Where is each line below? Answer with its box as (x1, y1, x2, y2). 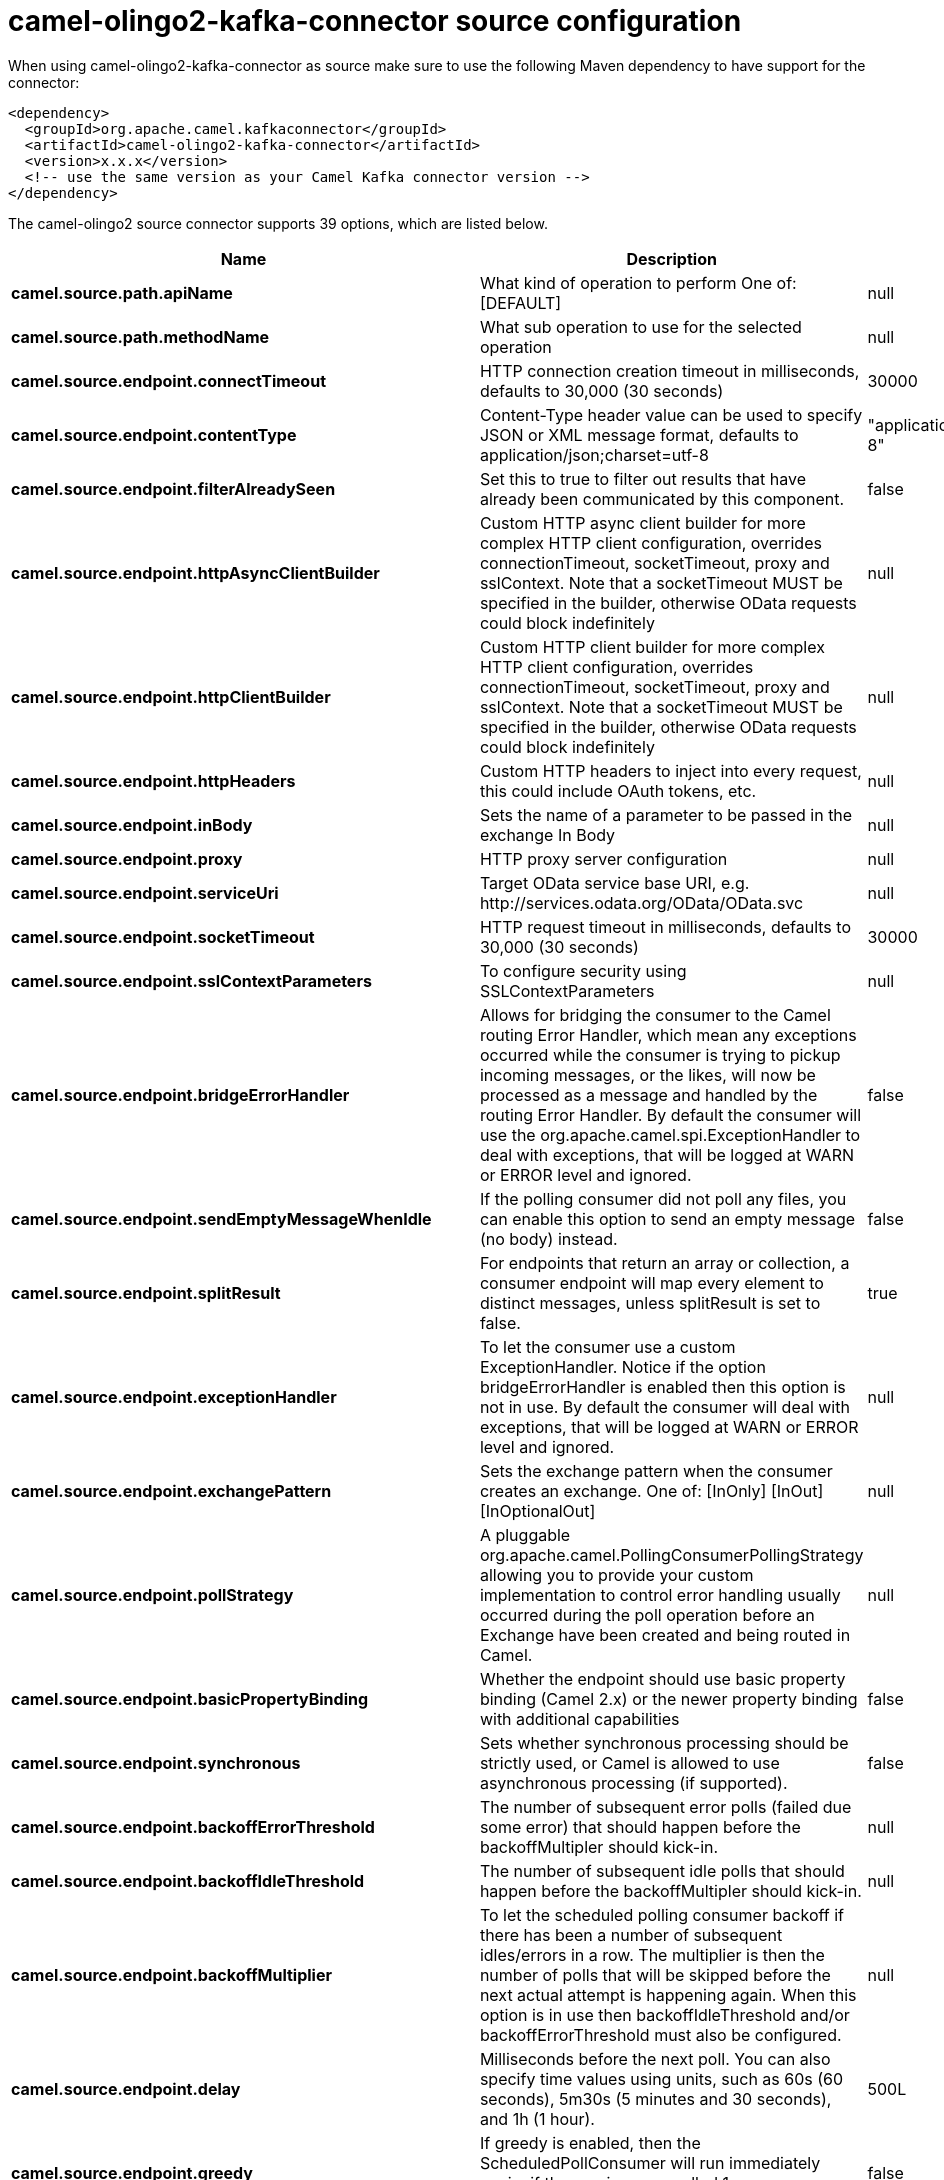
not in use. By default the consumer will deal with (479, 1396, 850, 1417)
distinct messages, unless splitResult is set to (479, 1292, 821, 1313)
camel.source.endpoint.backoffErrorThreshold (11, 1816, 375, 1837)
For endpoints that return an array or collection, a (479, 1252, 850, 1273)
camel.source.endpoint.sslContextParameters (11, 970, 372, 991)
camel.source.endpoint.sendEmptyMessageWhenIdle (11, 1208, 432, 1229)
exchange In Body (479, 824, 616, 845)
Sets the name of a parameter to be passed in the (479, 804, 853, 825)
